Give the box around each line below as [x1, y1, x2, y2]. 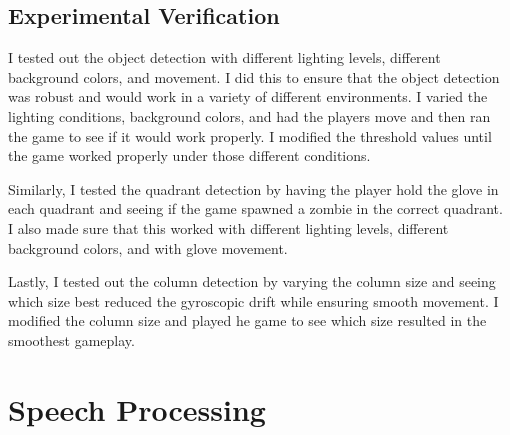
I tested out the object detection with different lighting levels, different [8, 47, 441, 68]
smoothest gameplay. [8, 329, 135, 350]
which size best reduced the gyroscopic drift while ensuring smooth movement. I [8, 290, 499, 311]
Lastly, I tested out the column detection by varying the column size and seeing [8, 271, 496, 292]
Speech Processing [8, 388, 266, 429]
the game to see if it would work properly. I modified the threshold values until [8, 125, 492, 146]
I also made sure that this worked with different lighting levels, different [8, 217, 449, 238]
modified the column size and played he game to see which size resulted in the [8, 310, 487, 331]
